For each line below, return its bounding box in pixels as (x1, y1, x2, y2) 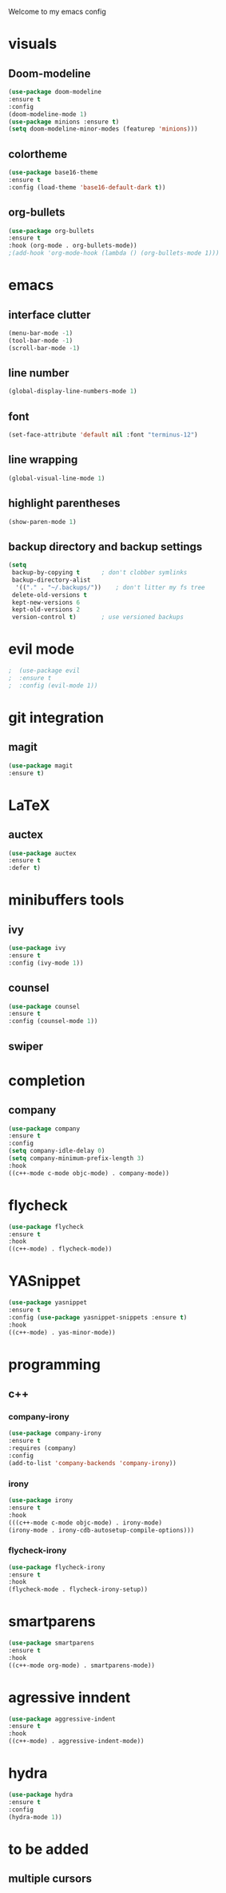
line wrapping (8, 453, 78, 467)
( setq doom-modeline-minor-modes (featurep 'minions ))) (8, 125, 198, 133)
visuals (8, 35, 57, 53)
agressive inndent (8, 1688, 131, 1706)
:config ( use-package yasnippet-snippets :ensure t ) (8, 1313, 188, 1321)
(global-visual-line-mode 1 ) (8, 474, 105, 482)
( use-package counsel (8, 1002, 81, 1010)
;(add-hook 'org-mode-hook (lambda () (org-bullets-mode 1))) (8, 249, 220, 257)
